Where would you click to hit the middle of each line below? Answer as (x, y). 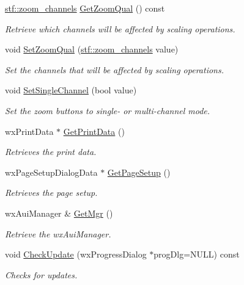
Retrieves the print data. (51, 152)
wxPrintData (29, 131)
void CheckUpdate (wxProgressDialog (76, 254)
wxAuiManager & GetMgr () (59, 213)
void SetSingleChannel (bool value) (71, 90)
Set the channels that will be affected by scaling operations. (114, 69)
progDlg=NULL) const (197, 254)
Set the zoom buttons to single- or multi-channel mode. (108, 110)
